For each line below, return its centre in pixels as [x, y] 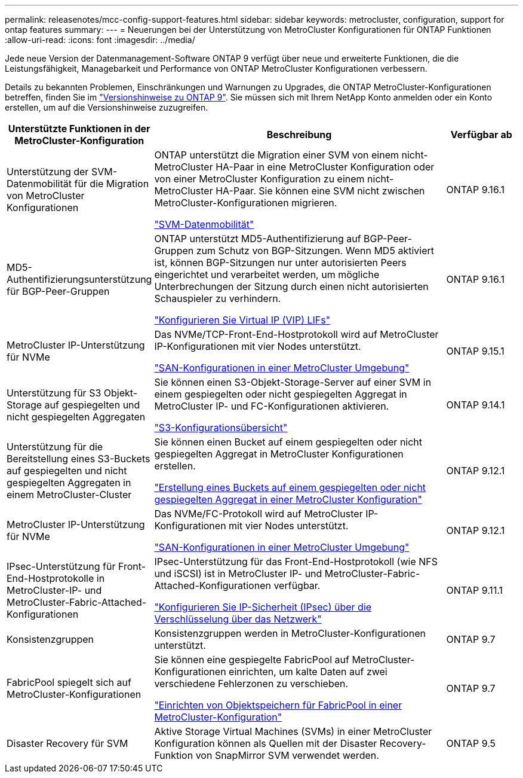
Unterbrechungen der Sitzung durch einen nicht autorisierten [291, 286]
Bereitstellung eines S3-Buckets [79, 459]
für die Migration [112, 184]
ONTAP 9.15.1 [475, 351]
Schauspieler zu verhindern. [218, 298]
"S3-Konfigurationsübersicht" [221, 428]
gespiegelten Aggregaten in [69, 483]
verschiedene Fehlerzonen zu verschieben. [251, 684]
